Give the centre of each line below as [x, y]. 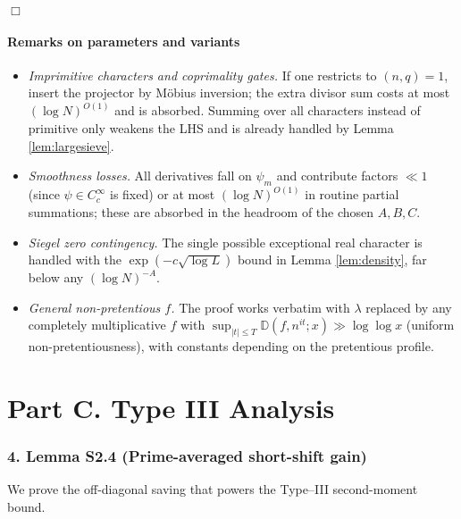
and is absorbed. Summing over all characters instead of [268, 110]
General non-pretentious [94, 307]
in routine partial [352, 194]
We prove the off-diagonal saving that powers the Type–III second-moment [213, 489]
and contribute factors [337, 176]
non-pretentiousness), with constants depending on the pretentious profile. [231, 346]
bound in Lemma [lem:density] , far [332, 259]
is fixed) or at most [163, 194]
